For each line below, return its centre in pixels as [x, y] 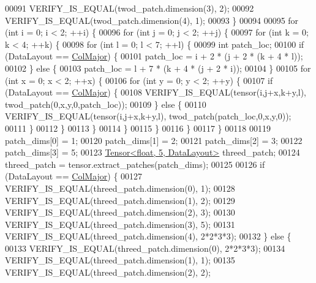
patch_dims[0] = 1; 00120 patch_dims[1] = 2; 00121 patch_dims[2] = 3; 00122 [154, 140]
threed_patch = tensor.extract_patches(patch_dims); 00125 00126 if [135, 164]
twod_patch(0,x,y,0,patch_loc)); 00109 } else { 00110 [106, 104]
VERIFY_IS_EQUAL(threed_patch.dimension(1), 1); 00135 [120, 260]
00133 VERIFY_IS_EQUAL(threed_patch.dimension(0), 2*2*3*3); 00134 [145, 248]
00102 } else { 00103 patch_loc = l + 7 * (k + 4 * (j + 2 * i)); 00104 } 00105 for [158, 68]
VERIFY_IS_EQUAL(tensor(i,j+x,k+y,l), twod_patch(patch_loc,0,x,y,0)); [148, 116]
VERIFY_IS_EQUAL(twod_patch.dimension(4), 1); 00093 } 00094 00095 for [152, 20]
